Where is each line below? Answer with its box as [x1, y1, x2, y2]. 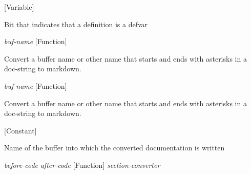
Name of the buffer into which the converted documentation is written [4, 142, 225, 153]
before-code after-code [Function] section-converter [4, 159, 160, 170]
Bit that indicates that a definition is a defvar [4, 18, 148, 29]
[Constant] [4, 125, 37, 136]
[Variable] [4, 2, 34, 12]
